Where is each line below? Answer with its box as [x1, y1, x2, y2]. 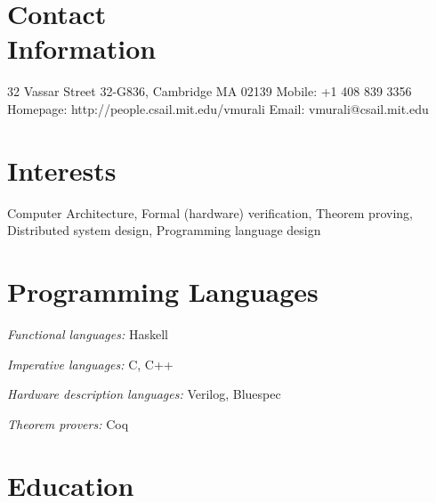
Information [7, 30, 157, 67]
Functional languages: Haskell [7, 324, 168, 343]
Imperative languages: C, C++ [7, 354, 174, 373]
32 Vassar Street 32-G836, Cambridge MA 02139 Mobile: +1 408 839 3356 [7, 82, 412, 101]
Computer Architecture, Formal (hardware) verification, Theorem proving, [7, 203, 413, 222]
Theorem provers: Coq [7, 414, 129, 433]
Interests [7, 151, 117, 188]
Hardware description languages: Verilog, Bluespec [7, 385, 281, 403]
